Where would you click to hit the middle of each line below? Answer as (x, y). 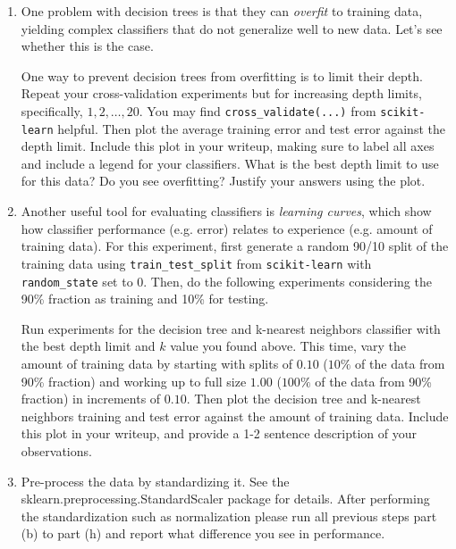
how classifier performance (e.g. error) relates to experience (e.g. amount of (227, 228)
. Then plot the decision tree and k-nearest (304, 399)
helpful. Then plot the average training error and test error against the (251, 128)
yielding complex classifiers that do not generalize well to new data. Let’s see (232, 28)
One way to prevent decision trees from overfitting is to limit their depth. (222, 75)
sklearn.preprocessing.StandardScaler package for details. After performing (225, 499)
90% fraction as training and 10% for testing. (145, 299)
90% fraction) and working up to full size (134, 381)
